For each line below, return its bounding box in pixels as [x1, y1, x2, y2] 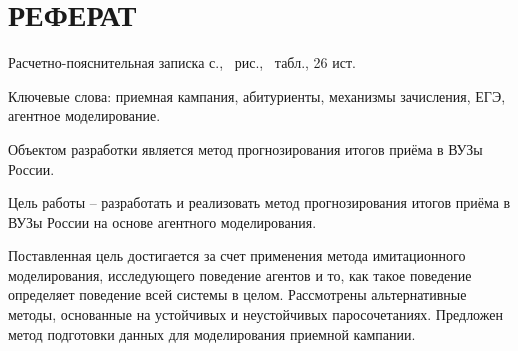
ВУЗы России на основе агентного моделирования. [8, 211, 317, 232]
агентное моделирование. [8, 105, 161, 126]
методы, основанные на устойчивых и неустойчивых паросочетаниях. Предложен [8, 304, 503, 325]
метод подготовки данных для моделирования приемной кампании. [8, 323, 416, 344]
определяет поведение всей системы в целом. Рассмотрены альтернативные [8, 284, 467, 305]
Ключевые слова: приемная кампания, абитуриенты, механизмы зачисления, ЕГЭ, [8, 85, 506, 106]
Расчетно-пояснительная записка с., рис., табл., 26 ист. [8, 52, 356, 73]
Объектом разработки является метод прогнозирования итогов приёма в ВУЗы [8, 138, 483, 159]
